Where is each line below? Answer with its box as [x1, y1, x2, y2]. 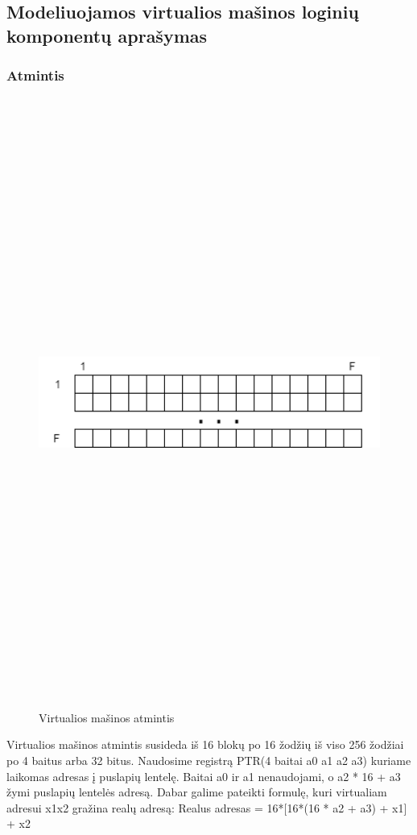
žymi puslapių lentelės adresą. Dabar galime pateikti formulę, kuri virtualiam [6, 783, 387, 800]
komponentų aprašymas [6, 23, 208, 48]
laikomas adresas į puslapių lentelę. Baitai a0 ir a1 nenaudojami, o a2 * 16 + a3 [6, 767, 401, 784]
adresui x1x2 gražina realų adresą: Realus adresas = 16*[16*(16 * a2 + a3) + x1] [6, 799, 407, 816]
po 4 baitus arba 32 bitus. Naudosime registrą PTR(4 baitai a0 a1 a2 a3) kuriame [6, 752, 411, 769]
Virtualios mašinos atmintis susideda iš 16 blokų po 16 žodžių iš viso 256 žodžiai [6, 736, 404, 753]
